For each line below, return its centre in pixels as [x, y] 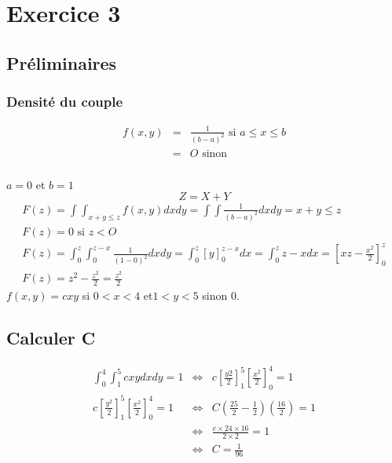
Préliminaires [62, 62]
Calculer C [51, 338]
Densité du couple [65, 102]
